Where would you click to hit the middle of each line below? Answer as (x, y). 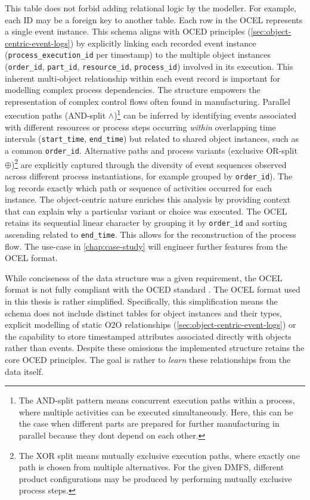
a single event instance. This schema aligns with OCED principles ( (128, 31)
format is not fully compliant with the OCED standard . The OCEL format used (153, 289)
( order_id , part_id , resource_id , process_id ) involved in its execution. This (149, 66)
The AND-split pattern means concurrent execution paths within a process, (157, 400)
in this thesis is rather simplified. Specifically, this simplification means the (141, 301)
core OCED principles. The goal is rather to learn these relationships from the (148, 359)
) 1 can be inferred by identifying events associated (205, 114)
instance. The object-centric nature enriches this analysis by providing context (148, 199)
